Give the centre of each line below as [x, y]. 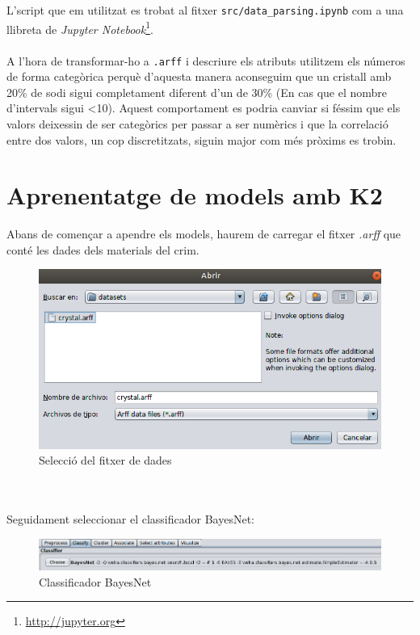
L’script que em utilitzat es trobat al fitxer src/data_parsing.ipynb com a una [205, 10]
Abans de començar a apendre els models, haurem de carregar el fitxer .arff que [204, 234]
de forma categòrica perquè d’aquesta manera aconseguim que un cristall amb [199, 76]
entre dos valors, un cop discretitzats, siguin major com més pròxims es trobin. [202, 139]
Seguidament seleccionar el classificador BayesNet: [130, 519]
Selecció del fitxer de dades [105, 460]
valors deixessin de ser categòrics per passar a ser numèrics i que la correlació [197, 123]
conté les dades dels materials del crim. [103, 249]
